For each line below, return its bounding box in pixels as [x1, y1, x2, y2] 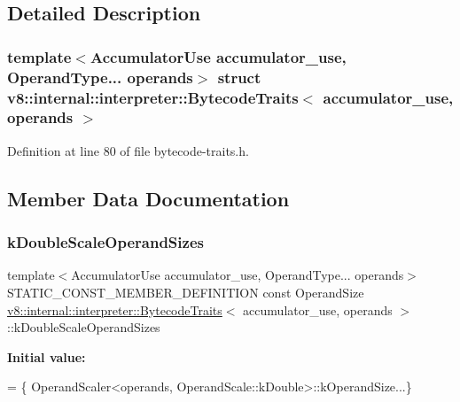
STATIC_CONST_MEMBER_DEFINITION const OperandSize [7, 282, 364, 301]
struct [217, 66, 261, 88]
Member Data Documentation [7, 184, 290, 212]
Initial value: [7, 347, 86, 366]
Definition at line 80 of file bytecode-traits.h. [7, 141, 249, 159]
